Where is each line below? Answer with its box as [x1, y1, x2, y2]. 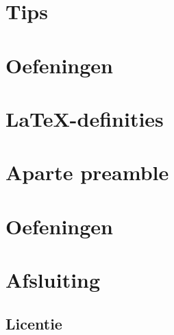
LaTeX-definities [5, 104, 164, 132]
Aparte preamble [5, 158, 169, 186]
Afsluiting [5, 266, 101, 294]
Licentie [5, 312, 62, 334]
